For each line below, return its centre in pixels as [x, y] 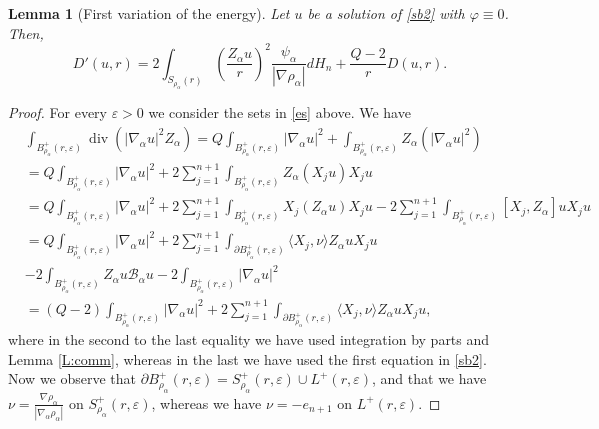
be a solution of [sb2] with [386, 13]
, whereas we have [206, 402]
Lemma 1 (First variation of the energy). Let [149, 13]
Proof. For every [57, 112]
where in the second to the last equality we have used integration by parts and [249, 339]
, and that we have [429, 378]
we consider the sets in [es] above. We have [279, 112]
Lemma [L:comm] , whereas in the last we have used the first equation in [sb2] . [247, 358]
